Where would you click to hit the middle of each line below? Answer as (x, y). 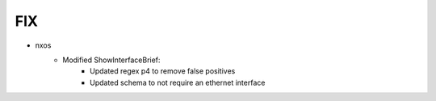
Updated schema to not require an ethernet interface (178, 82)
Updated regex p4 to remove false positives (163, 71)
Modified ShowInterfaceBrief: (111, 60)
